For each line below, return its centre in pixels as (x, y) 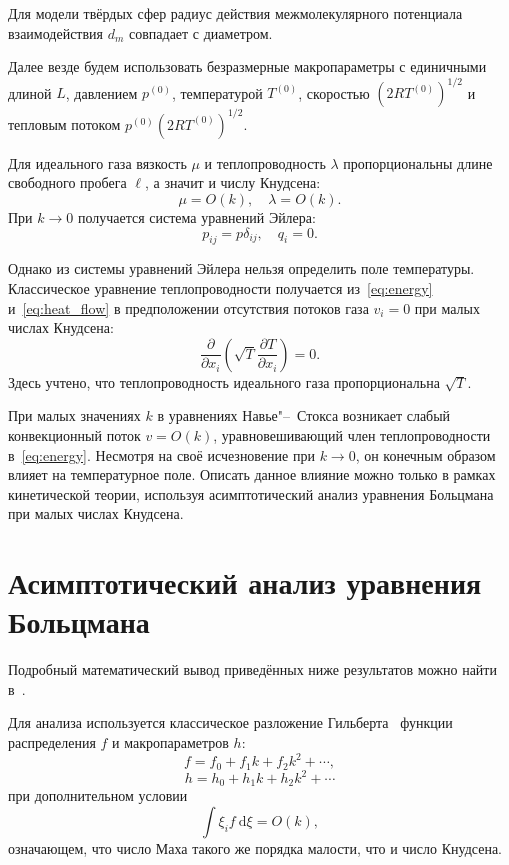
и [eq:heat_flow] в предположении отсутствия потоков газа (188, 307)
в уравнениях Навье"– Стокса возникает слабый (304, 415)
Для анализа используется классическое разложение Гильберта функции (230, 722)
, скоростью (334, 92)
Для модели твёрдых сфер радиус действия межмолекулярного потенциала (235, 13)
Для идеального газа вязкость (97, 162)
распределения (52, 741)
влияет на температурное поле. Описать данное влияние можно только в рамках (252, 474)
